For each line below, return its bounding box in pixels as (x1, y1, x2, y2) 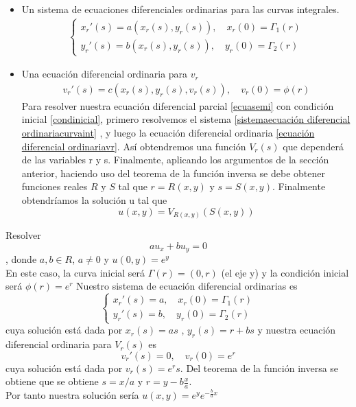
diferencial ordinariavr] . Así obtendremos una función (21, 139, 246, 153)
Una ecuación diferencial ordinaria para (21, 67, 188, 81)
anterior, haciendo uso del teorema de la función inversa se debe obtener (21, 165, 325, 180)
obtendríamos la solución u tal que (21, 192, 167, 207)
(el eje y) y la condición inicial (221, 265, 349, 279)
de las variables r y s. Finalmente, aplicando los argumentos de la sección (21, 152, 329, 167)
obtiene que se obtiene (5, 374, 99, 388)
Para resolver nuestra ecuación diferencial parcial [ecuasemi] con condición (21, 98, 334, 113)
